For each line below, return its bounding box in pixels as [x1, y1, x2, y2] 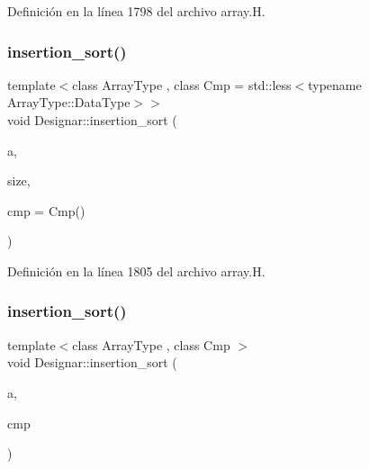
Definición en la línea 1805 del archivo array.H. [7, 261, 265, 280]
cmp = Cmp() [7, 201, 85, 220]
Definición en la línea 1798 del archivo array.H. [7, 2, 265, 20]
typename [308, 75, 362, 94]
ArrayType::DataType [7, 93, 130, 112]
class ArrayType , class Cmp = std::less [72, 75, 292, 94]
